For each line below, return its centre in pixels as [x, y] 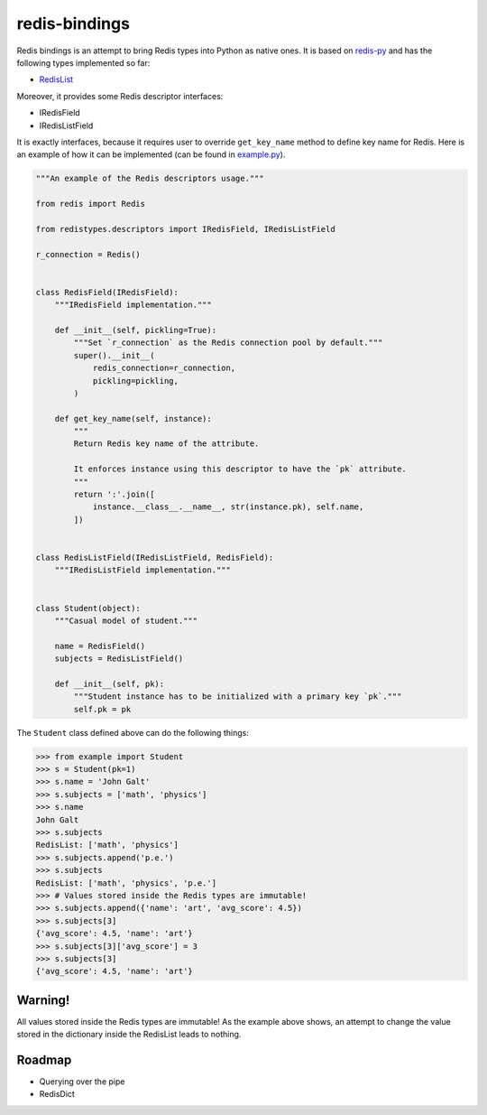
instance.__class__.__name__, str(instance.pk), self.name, [228, 507]
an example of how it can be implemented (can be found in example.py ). [151, 154]
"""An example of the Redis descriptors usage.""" [150, 179]
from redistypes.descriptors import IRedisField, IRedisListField [185, 229]
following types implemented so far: [83, 62]
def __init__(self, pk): [110, 683]
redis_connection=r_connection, [164, 368]
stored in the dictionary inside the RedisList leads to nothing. [129, 1035]
